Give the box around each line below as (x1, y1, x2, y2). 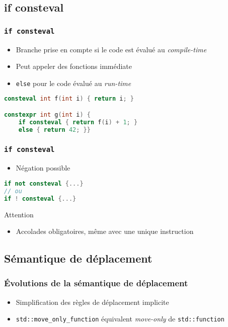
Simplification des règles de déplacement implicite (16, 296, 169, 307)
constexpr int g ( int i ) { (4, 111, 91, 118)
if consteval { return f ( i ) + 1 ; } (18, 118, 138, 126)
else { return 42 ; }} (18, 126, 91, 133)
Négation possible (16, 162, 70, 173)
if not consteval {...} (4, 180, 84, 187)
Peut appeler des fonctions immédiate (16, 61, 132, 71)
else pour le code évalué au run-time (16, 77, 131, 88)
